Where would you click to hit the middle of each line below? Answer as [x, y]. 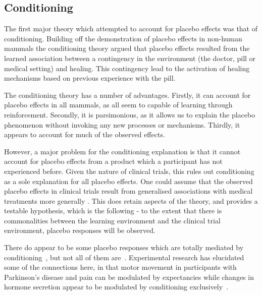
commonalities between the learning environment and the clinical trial [112, 220]
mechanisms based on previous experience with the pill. [90, 78]
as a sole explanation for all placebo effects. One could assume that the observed [128, 181]
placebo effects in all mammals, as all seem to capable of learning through [118, 105]
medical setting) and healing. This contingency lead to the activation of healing [127, 68]
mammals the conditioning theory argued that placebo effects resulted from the [127, 48]
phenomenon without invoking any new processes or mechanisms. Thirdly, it [122, 124]
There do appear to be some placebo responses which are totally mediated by [124, 247]
